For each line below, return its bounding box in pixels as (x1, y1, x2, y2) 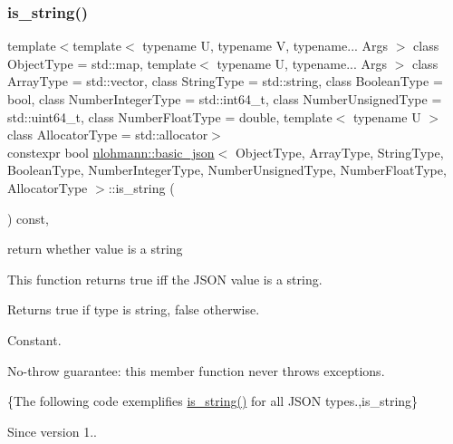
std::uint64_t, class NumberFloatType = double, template (7, 107, 333, 126)
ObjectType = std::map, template (7, 53, 197, 72)
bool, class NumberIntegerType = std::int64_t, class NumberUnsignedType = (7, 90, 442, 108)
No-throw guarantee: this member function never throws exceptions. (7, 361, 385, 380)
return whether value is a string (7, 239, 183, 258)
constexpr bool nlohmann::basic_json (7, 142, 215, 161)
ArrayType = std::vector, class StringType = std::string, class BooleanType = (7, 72, 443, 91)
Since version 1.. (7, 421, 97, 440)
